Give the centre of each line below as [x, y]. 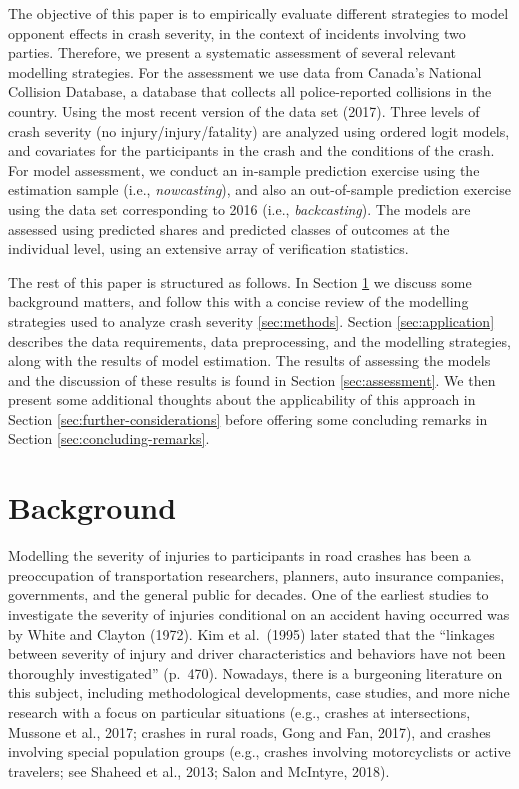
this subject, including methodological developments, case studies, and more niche [259, 692]
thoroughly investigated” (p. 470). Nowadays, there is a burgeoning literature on [255, 672]
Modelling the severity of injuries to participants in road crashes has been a [239, 555]
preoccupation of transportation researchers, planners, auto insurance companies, [256, 574]
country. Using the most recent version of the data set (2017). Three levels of [244, 110]
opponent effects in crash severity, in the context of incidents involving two [237, 32]
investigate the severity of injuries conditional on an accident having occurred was [259, 613]
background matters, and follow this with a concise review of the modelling [238, 301]
